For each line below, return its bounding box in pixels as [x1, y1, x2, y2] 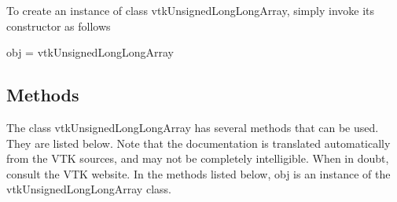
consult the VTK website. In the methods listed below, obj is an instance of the [6, 165, 391, 182]
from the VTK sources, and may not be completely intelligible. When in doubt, [6, 150, 389, 167]
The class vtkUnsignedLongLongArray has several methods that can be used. [6, 119, 379, 135]
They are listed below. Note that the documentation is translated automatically [6, 134, 391, 151]
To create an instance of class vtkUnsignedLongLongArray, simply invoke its [6, 2, 375, 18]
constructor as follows [6, 17, 111, 34]
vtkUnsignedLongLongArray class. [6, 181, 171, 197]
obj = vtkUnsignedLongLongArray [6, 44, 174, 61]
